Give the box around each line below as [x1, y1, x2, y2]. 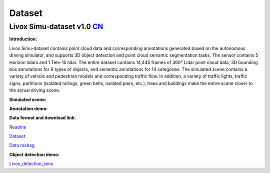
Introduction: [9, 36, 37, 42]
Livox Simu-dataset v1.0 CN [9, 22, 103, 31]
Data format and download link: [9, 115, 76, 121]
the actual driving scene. [9, 87, 60, 93]
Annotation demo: [9, 105, 48, 111]
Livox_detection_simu [9, 160, 53, 167]
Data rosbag [9, 142, 35, 148]
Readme [9, 124, 26, 130]
